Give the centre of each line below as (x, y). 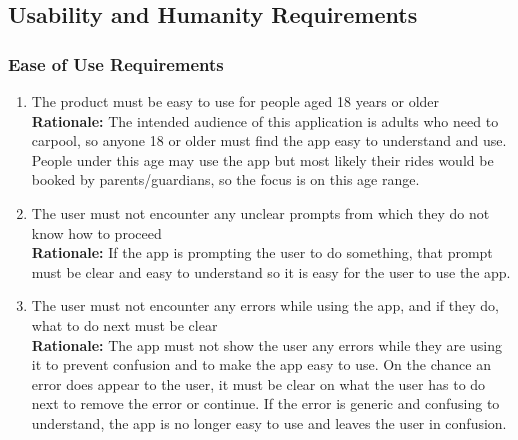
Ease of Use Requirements (116, 63)
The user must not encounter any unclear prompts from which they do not (260, 212)
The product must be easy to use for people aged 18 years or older (235, 101)
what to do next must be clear (124, 324)
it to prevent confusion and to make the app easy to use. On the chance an (261, 364)
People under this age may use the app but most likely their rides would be (262, 159)
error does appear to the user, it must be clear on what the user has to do (258, 383)
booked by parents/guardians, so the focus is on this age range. (225, 179)
